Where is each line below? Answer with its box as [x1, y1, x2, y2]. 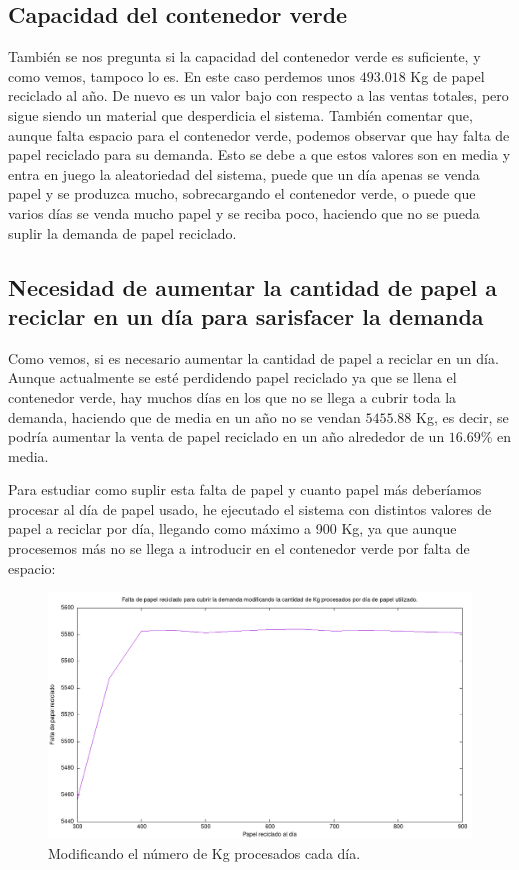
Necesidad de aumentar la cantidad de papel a [8, 271, 498, 302]
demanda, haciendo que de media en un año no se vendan [8, 406, 361, 427]
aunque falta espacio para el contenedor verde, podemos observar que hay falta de [8, 124, 510, 145]
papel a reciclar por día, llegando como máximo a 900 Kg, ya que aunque [8, 518, 457, 539]
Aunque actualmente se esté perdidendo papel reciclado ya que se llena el [8, 367, 457, 388]
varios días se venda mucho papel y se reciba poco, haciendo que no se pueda [8, 202, 480, 223]
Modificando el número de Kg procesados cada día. [48, 843, 361, 864]
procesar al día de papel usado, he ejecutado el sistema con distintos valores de [8, 498, 492, 519]
